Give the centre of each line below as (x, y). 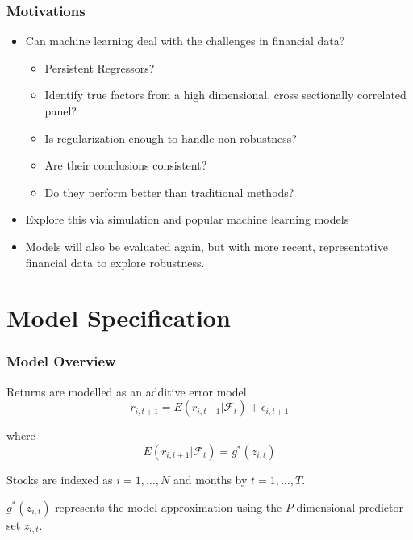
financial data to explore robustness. (115, 262)
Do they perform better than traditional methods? (169, 192)
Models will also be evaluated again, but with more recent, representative (206, 246)
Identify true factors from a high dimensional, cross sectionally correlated (225, 95)
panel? (60, 111)
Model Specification (119, 318)
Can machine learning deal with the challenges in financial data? (185, 41)
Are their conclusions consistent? (126, 165)
